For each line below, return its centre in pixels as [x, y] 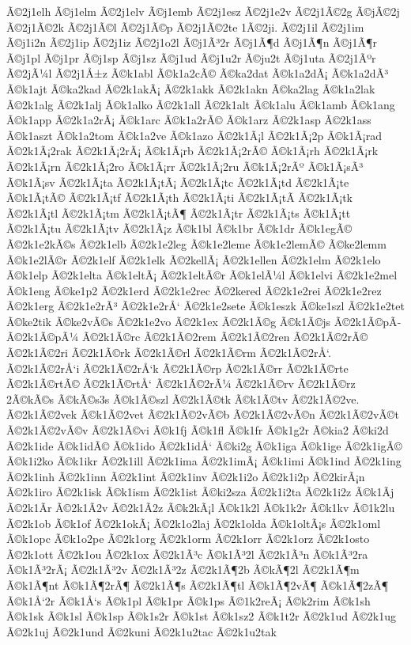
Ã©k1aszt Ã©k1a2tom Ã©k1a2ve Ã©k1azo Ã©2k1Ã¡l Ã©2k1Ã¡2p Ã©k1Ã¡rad [194, 135]
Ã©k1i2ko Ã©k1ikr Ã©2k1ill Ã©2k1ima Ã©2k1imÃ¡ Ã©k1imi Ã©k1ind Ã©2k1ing [204, 461]
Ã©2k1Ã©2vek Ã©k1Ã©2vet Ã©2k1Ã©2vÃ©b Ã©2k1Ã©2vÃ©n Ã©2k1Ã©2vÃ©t [203, 414]
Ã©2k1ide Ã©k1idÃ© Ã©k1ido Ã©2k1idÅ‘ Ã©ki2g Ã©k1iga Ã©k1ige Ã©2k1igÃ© [204, 445]
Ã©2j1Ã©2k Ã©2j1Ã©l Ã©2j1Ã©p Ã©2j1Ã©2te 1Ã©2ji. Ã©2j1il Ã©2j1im [185, 27]
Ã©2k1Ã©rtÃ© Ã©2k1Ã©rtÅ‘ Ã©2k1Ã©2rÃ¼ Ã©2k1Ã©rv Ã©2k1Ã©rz [181, 383]
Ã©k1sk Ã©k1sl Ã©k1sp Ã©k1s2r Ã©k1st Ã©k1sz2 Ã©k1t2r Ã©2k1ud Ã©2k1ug [201, 616]
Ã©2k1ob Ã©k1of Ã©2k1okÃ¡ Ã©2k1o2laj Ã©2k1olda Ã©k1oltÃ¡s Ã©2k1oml [194, 523]
